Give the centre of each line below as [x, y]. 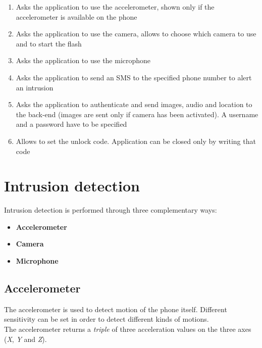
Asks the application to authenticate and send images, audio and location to [134, 104]
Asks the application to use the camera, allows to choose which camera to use [136, 34]
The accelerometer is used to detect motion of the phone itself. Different [116, 309]
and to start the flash [49, 43]
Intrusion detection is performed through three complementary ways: [111, 210]
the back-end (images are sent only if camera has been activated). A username [137, 114]
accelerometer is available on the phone [76, 16]
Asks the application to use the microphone [83, 60]
